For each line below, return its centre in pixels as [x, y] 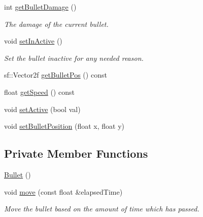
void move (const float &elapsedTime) [63, 191]
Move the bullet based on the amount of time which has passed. [102, 209]
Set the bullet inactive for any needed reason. [74, 58]
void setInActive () [33, 41]
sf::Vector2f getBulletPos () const [56, 75]
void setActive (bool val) [42, 109]
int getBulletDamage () [40, 7]
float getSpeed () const [39, 92]
